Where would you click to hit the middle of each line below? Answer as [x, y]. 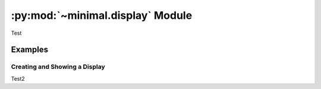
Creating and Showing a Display [58, 67]
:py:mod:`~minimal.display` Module [102, 15]
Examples [30, 50]
